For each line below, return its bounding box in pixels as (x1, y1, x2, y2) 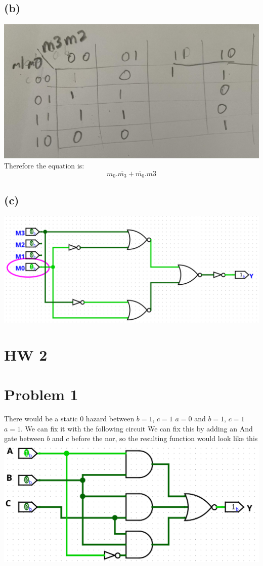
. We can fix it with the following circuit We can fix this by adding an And (21, 423, 253, 433)
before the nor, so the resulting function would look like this (71, 433, 258, 444)
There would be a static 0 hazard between (4, 413, 135, 424)
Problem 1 (4, 384, 78, 405)
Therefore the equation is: (4, 160, 84, 171)
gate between (4, 433, 45, 444)
